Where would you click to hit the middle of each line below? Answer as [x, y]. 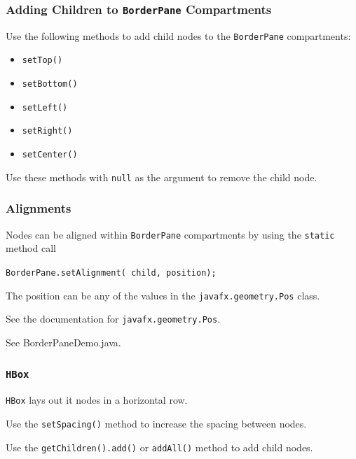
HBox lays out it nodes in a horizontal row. [97, 400]
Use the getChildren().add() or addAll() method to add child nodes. [159, 447]
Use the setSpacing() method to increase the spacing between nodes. [156, 423]
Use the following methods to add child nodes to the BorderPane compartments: [178, 35]
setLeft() [45, 107]
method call [31, 248]
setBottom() [50, 84]
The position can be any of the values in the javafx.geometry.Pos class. [163, 295]
